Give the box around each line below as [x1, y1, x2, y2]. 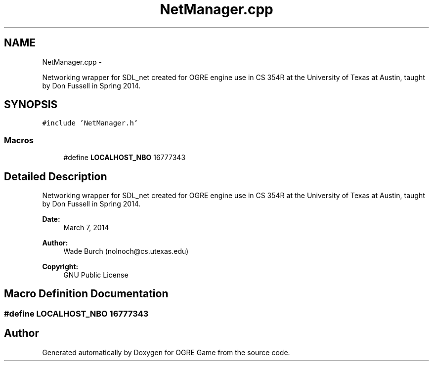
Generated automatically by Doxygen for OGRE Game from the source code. [42, 348, 290, 357]
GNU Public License [63, 271, 129, 280]
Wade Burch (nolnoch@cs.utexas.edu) [63, 247, 189, 256]
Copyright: [42, 262, 79, 271]
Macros [4, 135, 34, 145]
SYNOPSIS [4, 98, 58, 111]
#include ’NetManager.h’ [42, 119, 138, 127]
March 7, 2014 [63, 223, 109, 232]
